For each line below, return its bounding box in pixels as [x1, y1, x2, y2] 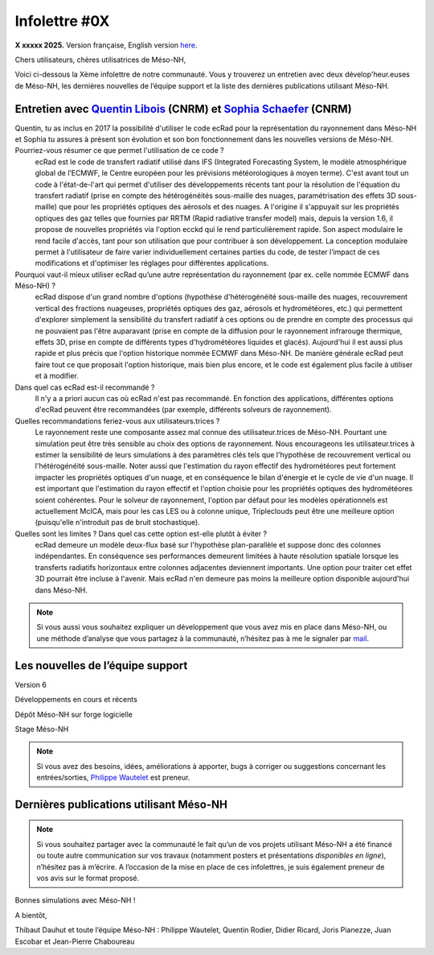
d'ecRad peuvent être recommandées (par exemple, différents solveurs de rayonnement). [35, 405, 332, 415]
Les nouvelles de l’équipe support [14, 659, 188, 672]
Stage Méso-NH [14, 724, 69, 734]
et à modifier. [35, 371, 80, 381]
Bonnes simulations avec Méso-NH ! [14, 895, 136, 905]
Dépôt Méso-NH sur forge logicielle [14, 709, 133, 719]
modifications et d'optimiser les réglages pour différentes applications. [35, 258, 269, 268]
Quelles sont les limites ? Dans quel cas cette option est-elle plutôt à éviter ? [14, 528, 268, 539]
